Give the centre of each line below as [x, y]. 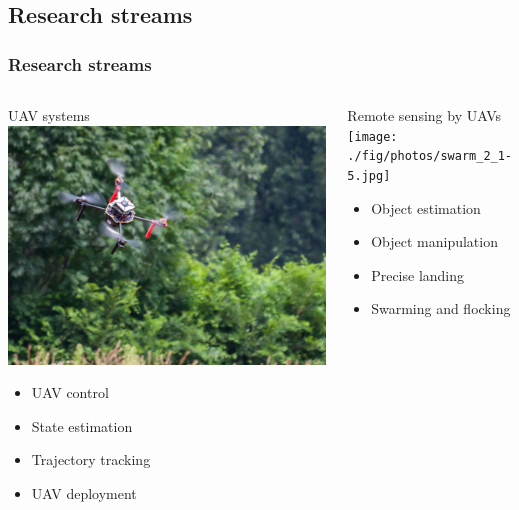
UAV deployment [84, 492]
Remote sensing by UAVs [424, 115]
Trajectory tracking [91, 459]
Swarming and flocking [441, 308]
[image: [372, 136]
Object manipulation [434, 241]
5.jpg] [369, 175]
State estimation [82, 425]
